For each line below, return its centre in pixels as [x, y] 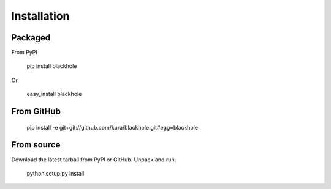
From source [36, 145]
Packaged [31, 38]
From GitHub [36, 112]
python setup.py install [55, 173]
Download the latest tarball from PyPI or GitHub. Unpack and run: [94, 160]
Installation [40, 16]
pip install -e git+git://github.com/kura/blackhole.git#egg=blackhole [112, 127]
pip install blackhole [52, 66]
